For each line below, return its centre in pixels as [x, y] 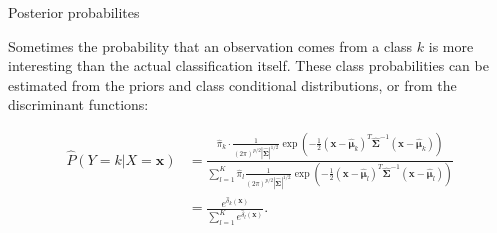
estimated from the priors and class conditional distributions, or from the [232, 84]
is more [451, 45]
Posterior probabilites [74, 12]
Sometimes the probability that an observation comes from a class [210, 45]
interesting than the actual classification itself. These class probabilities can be [248, 65]
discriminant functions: [78, 104]
